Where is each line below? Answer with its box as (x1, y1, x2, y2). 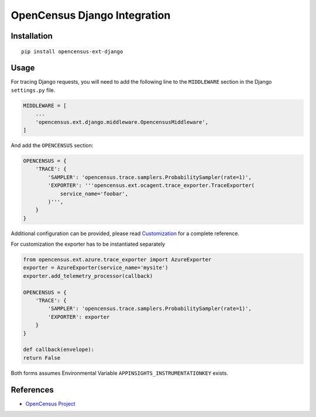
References (11, 385, 54, 395)
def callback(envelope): (23, 346, 95, 353)
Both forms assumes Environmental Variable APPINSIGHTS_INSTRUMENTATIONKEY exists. (11, 369, 228, 377)
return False (23, 354, 61, 361)
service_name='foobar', (60, 190, 129, 197)
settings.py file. (11, 87, 56, 94)
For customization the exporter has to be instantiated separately (11, 240, 166, 248)
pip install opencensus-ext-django (21, 48, 123, 55)
